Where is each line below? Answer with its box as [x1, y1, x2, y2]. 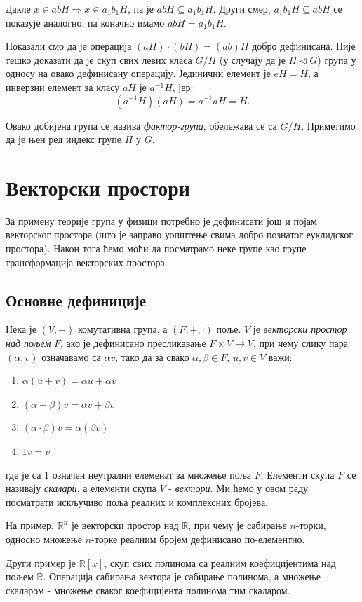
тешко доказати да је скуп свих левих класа [6, 52, 192, 67]
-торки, [295, 518, 326, 533]
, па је [127, 1, 154, 15]
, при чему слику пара [253, 336, 348, 350]
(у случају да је [219, 52, 286, 67]
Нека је [6, 322, 36, 336]
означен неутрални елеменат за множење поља [52, 467, 252, 481]
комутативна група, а [78, 322, 168, 336]
